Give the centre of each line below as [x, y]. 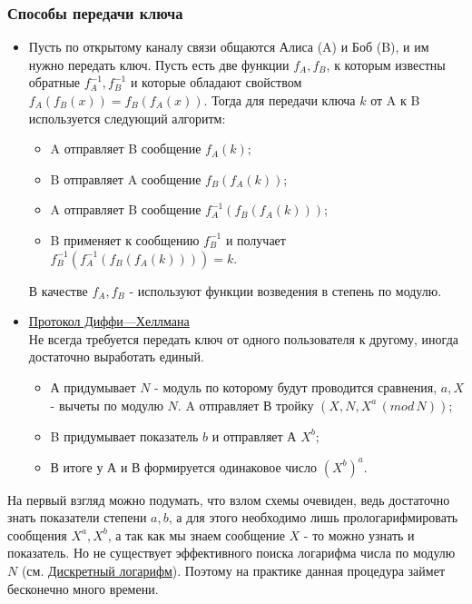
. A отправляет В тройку [246, 405]
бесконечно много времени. [83, 588]
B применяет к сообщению [125, 239]
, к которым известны [386, 64]
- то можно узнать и [359, 535]
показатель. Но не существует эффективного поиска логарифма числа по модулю [231, 553]
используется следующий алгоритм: [127, 118]
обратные [54, 82]
